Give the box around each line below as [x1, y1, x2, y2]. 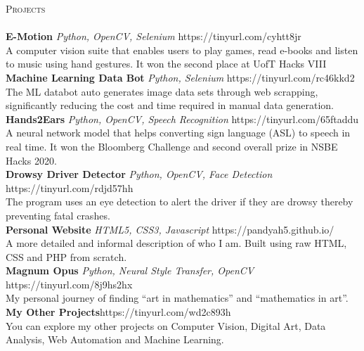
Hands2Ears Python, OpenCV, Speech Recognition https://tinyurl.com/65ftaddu [6, 111, 359, 126]
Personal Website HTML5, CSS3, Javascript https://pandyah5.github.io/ [6, 222, 334, 236]
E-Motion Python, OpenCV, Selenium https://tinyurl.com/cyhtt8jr [6, 29, 301, 44]
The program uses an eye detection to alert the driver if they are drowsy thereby [6, 194, 353, 209]
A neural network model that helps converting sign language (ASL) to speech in [6, 125, 351, 140]
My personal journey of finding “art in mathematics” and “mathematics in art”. [6, 291, 349, 305]
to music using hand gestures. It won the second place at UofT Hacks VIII [6, 56, 327, 71]
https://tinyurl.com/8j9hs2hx [6, 276, 133, 291]
